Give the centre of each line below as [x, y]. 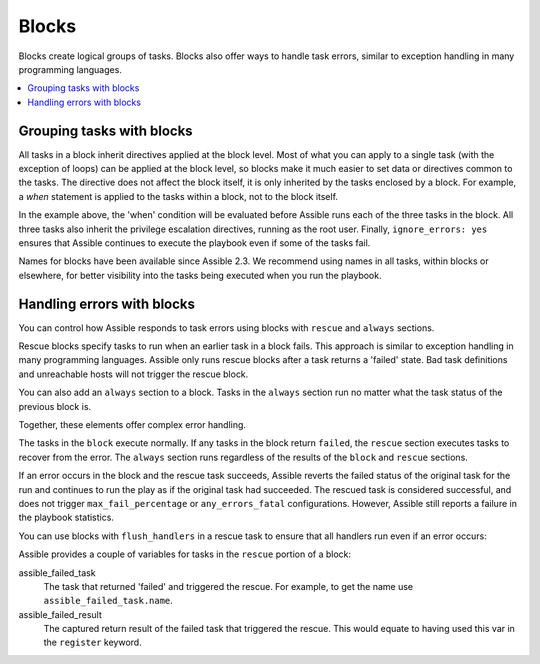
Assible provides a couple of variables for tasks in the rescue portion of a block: [185, 554]
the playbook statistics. [66, 517]
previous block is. [55, 406]
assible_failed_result [60, 614]
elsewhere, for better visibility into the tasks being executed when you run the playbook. [200, 275]
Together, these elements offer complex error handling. [132, 424]
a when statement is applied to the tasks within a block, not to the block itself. [178, 196]
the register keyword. [92, 642]
